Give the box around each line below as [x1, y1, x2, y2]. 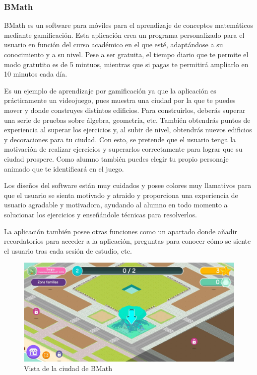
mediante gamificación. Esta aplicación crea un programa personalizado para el [4, 29, 245, 40]
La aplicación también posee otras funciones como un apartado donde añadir [4, 226, 237, 236]
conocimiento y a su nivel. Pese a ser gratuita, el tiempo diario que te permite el [4, 49, 249, 59]
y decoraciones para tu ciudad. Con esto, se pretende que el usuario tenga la [4, 134, 236, 144]
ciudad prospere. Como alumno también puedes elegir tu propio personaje [4, 153, 229, 164]
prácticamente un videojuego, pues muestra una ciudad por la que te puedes [4, 95, 236, 105]
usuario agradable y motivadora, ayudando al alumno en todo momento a [4, 199, 228, 210]
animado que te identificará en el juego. [4, 163, 124, 174]
